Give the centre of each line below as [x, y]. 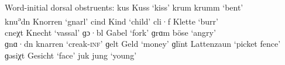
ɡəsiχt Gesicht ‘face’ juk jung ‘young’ [71, 55]
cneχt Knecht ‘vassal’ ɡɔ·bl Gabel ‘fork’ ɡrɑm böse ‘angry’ [110, 32]
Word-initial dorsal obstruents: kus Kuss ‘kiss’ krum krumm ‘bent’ [124, 7]
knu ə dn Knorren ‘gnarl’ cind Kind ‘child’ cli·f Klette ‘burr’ [111, 20]
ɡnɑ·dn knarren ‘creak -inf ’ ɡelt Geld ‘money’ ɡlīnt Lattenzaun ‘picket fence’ [143, 44]
